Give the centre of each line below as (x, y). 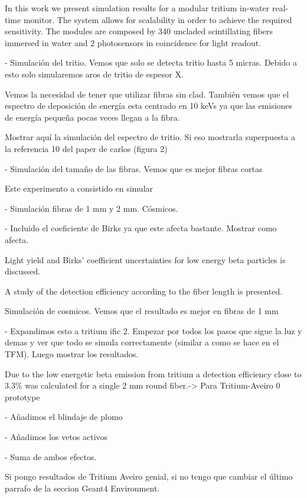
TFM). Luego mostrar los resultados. (72, 354)
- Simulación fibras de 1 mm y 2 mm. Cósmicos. (92, 208)
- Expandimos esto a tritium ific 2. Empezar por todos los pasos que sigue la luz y (153, 330)
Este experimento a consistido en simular (79, 188)
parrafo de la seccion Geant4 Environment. (82, 488)
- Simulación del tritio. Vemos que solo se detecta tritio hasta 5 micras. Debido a (151, 62)
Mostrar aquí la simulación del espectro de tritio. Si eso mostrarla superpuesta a (150, 137)
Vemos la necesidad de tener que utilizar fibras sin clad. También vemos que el (147, 94)
